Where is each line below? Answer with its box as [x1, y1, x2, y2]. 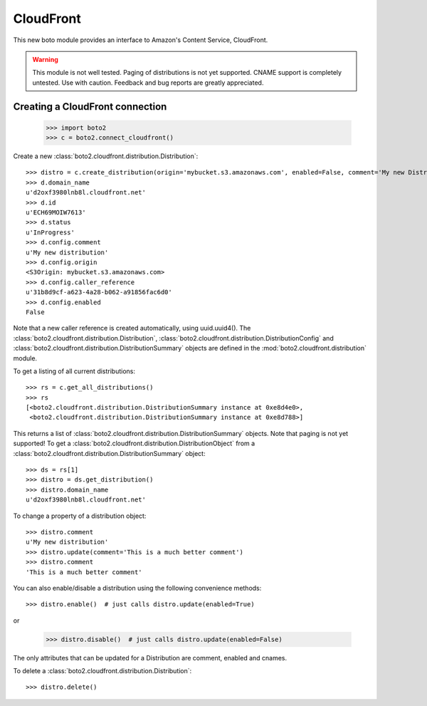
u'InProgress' [26, 228, 75, 237]
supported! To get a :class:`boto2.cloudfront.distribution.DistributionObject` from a [13, 439, 255, 448]
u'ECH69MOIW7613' [26, 209, 86, 217]
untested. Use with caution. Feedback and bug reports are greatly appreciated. [32, 78, 264, 87]
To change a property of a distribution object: [13, 512, 147, 520]
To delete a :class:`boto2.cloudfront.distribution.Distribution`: [13, 667, 192, 675]
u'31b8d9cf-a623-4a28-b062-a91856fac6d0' [26, 289, 172, 296]
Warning [32, 55, 58, 63]
